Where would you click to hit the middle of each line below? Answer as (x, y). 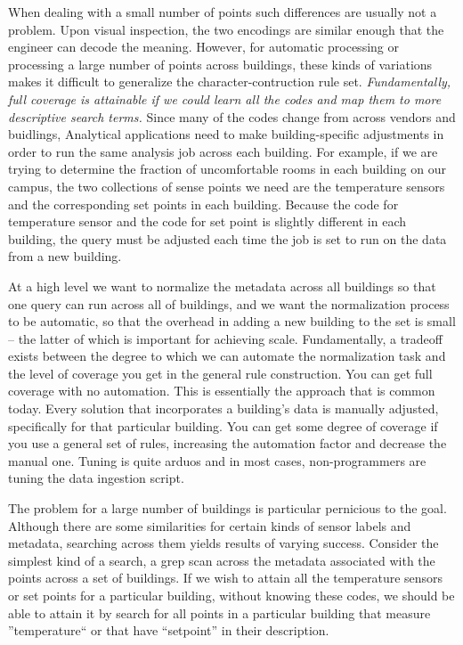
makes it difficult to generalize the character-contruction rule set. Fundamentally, (230, 82)
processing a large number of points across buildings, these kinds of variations (220, 64)
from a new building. (65, 256)
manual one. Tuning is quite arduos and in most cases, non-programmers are (217, 460)
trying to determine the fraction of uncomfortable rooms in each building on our (227, 169)
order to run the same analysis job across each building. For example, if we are (223, 151)
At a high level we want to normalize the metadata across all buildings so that (222, 286)
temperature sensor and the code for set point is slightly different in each (207, 221)
